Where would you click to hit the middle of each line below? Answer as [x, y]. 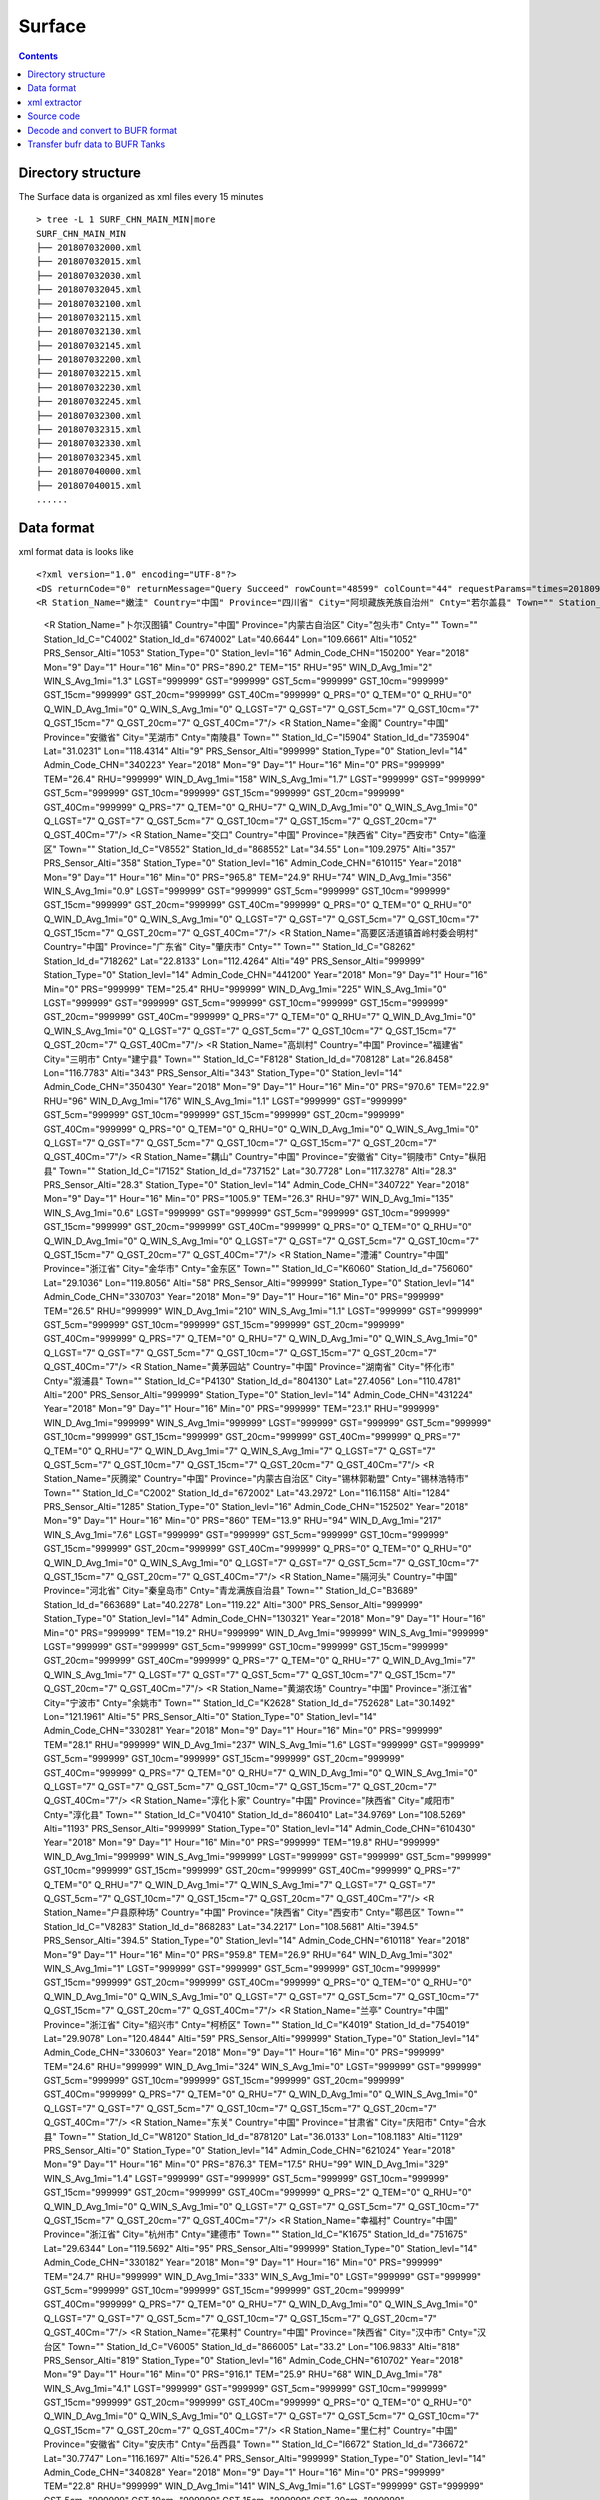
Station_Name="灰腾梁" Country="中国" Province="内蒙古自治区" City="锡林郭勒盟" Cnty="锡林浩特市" [256, 1479]
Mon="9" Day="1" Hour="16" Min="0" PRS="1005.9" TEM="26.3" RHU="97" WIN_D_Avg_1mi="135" [248, 1199]
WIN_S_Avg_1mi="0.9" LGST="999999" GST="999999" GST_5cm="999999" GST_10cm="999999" [247, 891]
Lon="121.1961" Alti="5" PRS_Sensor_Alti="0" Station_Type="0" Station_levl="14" [210, 1716]
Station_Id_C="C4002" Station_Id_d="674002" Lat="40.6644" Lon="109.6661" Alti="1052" [230, 639]
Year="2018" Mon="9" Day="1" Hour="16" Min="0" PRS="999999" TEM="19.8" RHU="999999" [241, 1842]
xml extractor [54, 102]
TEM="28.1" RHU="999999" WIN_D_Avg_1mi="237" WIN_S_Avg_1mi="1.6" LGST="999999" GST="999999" [264, 1744]
